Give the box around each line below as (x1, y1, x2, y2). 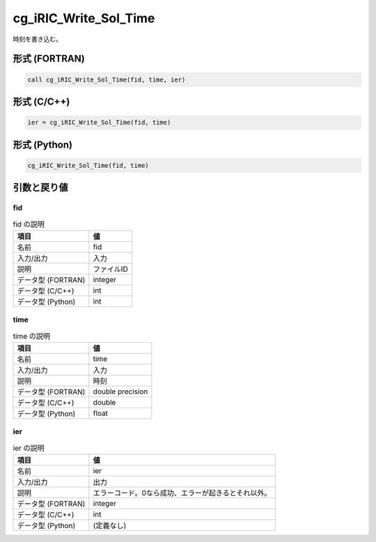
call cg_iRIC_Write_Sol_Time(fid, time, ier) (27, 75, 186, 84)
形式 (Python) (13, 139, 73, 150)
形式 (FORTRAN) (13, 53, 85, 65)
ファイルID (93, 264, 128, 274)
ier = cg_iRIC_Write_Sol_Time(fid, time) (27, 118, 171, 127)
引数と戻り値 (13, 182, 68, 194)
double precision (93, 387, 148, 396)
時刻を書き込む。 (13, 35, 62, 43)
